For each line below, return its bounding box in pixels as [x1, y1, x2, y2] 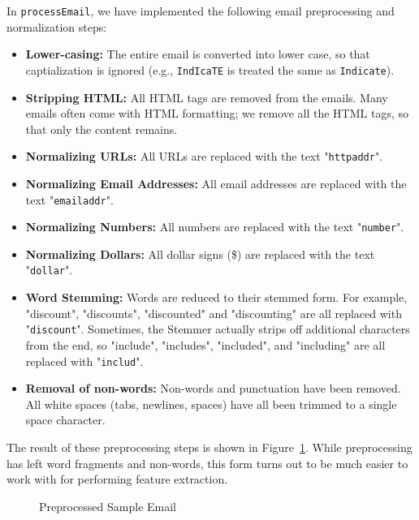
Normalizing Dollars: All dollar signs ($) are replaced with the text [25, 245, 375, 262]
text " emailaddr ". [25, 191, 114, 208]
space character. [25, 411, 106, 428]
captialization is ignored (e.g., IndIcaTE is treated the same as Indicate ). [25, 61, 395, 78]
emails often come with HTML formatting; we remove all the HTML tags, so [25, 105, 408, 122]
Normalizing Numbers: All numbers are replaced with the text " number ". [25, 218, 404, 235]
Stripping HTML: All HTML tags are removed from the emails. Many [25, 88, 388, 105]
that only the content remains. [25, 120, 178, 137]
